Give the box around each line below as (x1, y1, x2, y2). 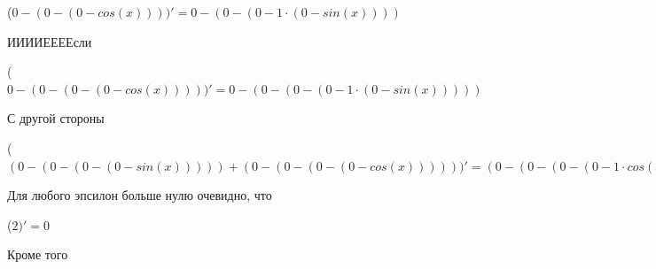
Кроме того (7, 245, 68, 264)
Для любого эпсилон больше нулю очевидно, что (7, 186, 272, 204)
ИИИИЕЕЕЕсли (7, 32, 92, 50)
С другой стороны (7, 109, 105, 127)
